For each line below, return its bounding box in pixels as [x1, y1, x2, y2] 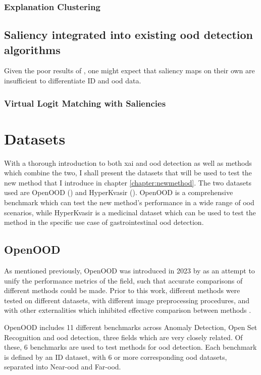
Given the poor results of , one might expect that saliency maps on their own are [4, 65, 255, 76]
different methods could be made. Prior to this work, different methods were [4, 285, 240, 296]
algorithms [4, 41, 61, 57]
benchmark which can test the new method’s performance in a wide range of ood [4, 197, 254, 207]
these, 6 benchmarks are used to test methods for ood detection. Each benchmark [4, 342, 257, 352]
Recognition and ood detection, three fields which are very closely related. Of [4, 332, 243, 342]
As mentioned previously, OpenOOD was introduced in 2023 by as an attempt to [4, 265, 255, 275]
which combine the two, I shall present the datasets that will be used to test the [4, 167, 252, 178]
